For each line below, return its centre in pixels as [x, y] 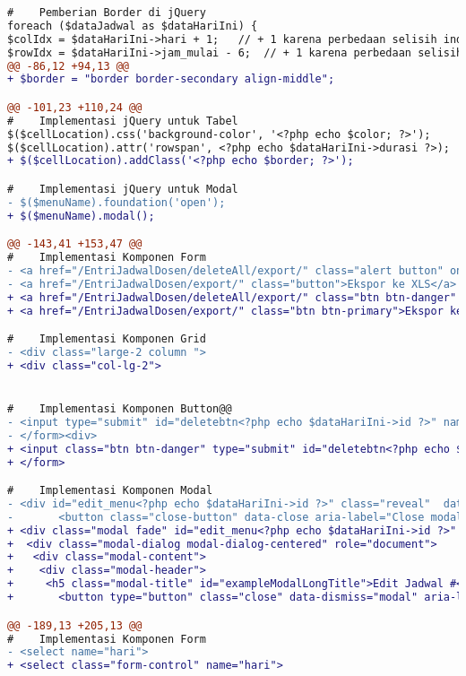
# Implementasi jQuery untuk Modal [123, 189]
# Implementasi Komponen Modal [110, 491]
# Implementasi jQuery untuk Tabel [123, 121]
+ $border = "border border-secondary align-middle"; [171, 79]
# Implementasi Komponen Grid [107, 339]
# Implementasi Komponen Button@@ [120, 409]
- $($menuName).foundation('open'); [116, 202]
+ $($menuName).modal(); [81, 216]
